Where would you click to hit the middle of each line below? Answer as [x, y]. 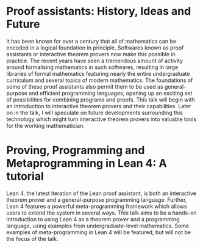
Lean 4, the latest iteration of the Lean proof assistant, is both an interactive [101, 193]
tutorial [25, 176]
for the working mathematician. [46, 125]
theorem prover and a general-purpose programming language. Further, [97, 199]
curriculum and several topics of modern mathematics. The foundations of [100, 80]
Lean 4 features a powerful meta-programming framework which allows [97, 206]
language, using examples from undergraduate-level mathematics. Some [98, 226]
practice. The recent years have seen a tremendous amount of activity [95, 61]
